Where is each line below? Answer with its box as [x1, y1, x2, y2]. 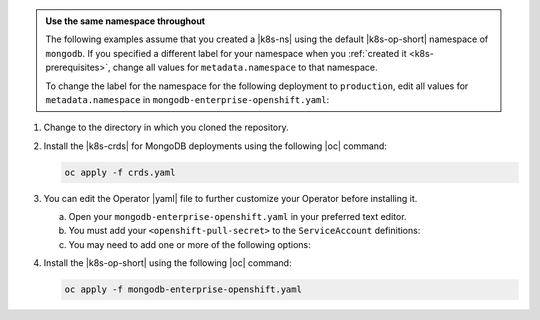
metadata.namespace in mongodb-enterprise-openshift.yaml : [45, 93, 330, 105]
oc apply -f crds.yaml [64, 166, 176, 178]
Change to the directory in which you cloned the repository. [43, 121, 289, 134]
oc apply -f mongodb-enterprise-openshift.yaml [64, 284, 302, 295]
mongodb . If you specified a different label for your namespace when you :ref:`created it [45, 47, 407, 59]
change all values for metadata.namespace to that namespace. [112, 61, 378, 74]
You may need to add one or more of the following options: [68, 238, 311, 250]
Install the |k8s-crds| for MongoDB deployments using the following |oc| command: [43, 140, 387, 152]
